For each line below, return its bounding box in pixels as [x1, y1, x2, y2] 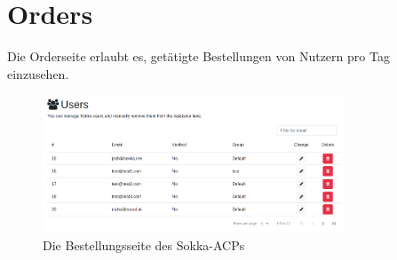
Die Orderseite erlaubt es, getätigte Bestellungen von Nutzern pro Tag [7, 47, 390, 66]
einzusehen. [7, 64, 69, 83]
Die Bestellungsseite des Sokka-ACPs [43, 235, 245, 254]
